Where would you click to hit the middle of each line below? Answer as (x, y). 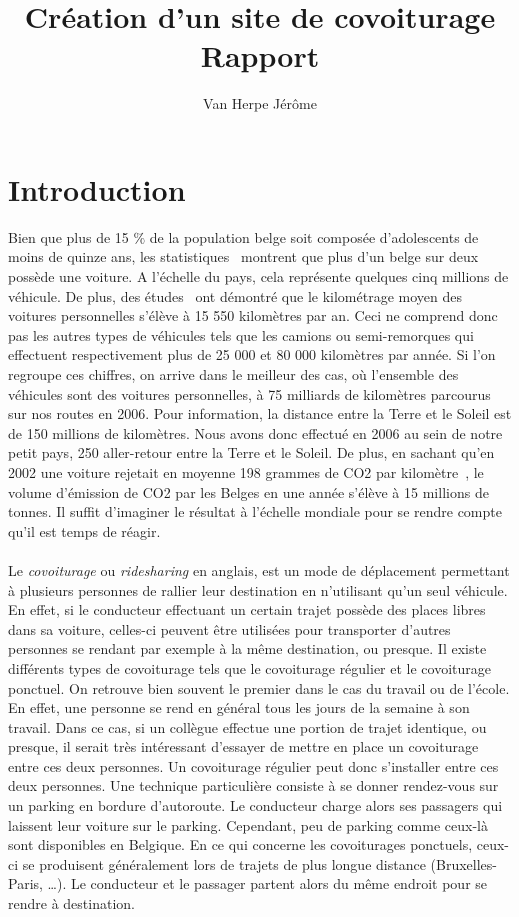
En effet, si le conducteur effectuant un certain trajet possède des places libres (247, 609)
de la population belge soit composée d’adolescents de (314, 236)
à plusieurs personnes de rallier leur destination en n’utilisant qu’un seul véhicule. (258, 589)
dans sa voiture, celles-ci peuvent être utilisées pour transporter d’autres (229, 628)
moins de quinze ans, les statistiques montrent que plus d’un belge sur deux (243, 256)
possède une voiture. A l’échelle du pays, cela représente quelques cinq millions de (258, 276)
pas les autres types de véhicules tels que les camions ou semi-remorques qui (241, 334)
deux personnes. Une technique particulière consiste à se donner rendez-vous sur (253, 785)
